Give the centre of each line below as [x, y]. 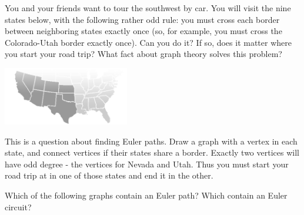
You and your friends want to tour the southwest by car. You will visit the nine [148, 8]
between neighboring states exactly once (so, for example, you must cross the [143, 31]
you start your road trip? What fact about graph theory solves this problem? [143, 54]
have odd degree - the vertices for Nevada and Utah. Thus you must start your [147, 164]
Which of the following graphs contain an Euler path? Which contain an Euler [146, 195]
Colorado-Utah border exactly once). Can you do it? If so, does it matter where [148, 42]
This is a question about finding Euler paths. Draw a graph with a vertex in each [151, 141]
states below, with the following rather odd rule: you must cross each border [142, 19]
